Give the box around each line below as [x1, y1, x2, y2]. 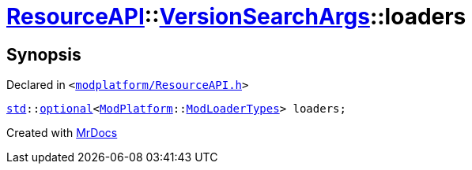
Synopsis [6, 44, 81, 65]
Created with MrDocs [6, 126, 118, 140]
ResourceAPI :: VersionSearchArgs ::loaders [6, 3, 466, 30]
